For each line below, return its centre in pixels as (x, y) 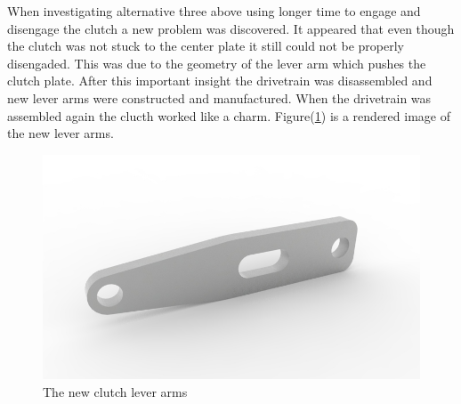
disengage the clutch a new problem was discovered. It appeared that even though (231, 28)
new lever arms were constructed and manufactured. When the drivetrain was (219, 97)
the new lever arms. (61, 133)
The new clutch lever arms (115, 391)
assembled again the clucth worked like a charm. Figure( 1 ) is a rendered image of (229, 115)
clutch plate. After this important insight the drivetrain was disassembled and (220, 81)
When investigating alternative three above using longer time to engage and (214, 11)
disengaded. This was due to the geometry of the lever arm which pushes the (217, 63)
